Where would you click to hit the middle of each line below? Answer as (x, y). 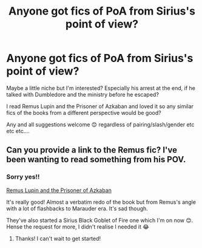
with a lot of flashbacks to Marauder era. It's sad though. (77, 208)
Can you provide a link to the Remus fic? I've (92, 150)
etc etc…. (18, 131)
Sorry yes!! (23, 177)
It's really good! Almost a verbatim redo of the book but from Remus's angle (101, 202)
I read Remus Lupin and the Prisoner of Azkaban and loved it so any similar (100, 106)
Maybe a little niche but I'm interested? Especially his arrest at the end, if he (101, 88)
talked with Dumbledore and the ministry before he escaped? (83, 94)
